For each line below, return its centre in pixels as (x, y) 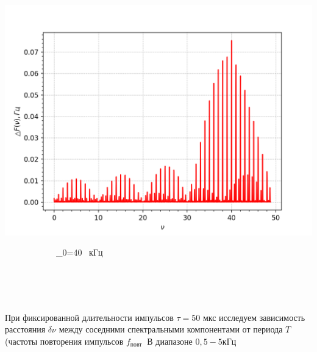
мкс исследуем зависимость (254, 317)
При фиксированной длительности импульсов (89, 317)
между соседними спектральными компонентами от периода (171, 329)
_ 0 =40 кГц (79, 252)
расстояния (25, 329)
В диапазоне (170, 341)
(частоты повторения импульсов (64, 341)
